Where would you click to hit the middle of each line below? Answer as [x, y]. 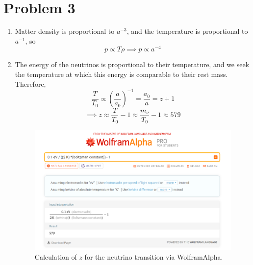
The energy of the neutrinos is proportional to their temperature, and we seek [132, 64]
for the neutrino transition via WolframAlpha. [154, 256]
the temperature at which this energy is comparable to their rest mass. [121, 74]
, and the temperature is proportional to [187, 31]
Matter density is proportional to [65, 31]
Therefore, [30, 84]
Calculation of [56, 256]
